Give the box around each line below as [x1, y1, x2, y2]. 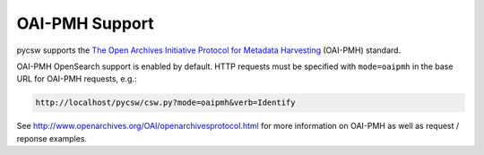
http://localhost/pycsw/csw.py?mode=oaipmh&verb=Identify [35, 98, 296, 108]
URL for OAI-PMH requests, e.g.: [16, 73, 137, 84]
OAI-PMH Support [16, 13, 154, 33]
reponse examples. [16, 133, 88, 143]
